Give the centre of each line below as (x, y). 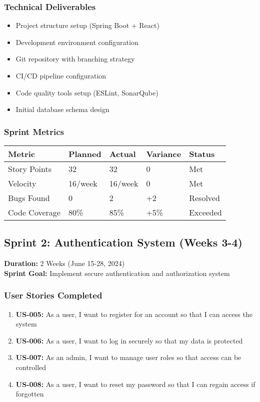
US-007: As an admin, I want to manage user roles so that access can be (128, 357)
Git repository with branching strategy (75, 59)
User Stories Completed (53, 295)
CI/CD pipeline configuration (61, 75)
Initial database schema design (62, 109)
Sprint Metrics (34, 131)
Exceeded (205, 212)
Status (202, 154)
